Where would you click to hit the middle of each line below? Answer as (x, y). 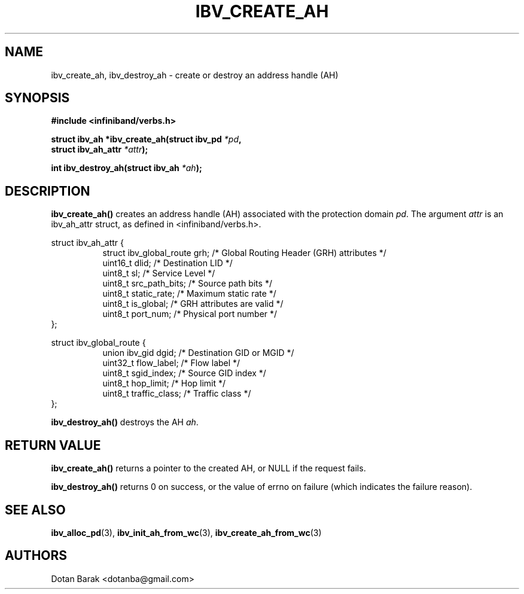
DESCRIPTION (48, 191)
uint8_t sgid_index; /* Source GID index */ (184, 373)
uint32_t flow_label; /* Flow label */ (171, 363)
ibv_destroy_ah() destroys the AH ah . (125, 422)
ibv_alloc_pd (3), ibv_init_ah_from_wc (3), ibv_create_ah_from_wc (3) (186, 532)
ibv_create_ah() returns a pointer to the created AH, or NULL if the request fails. (208, 468)
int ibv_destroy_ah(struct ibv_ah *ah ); (127, 168)
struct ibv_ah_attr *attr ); (100, 150)
